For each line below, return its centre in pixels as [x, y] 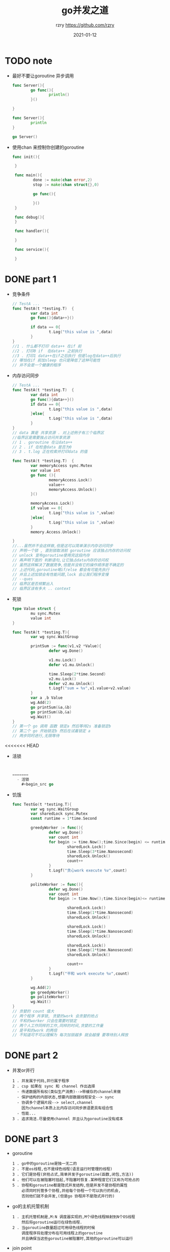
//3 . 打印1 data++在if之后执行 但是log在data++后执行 [66, 356]
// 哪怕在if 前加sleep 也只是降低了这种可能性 [56, 361]
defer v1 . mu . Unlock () [72, 665]
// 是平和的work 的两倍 [35, 1030]
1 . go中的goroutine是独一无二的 [45, 1164]
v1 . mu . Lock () [63, 660]
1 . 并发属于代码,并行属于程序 [41, 1081]
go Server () [25, 137]
